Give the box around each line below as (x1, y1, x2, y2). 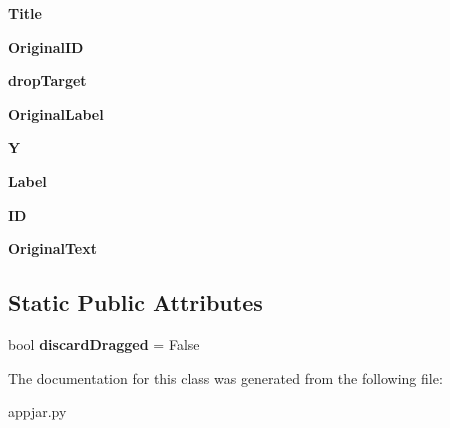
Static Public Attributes (8, 287, 263, 318)
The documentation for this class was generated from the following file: (8, 367, 443, 388)
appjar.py (8, 401, 67, 422)
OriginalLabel (8, 103, 104, 124)
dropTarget (8, 70, 87, 91)
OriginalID (8, 36, 84, 57)
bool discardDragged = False (8, 333, 200, 354)
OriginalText (8, 238, 97, 259)
